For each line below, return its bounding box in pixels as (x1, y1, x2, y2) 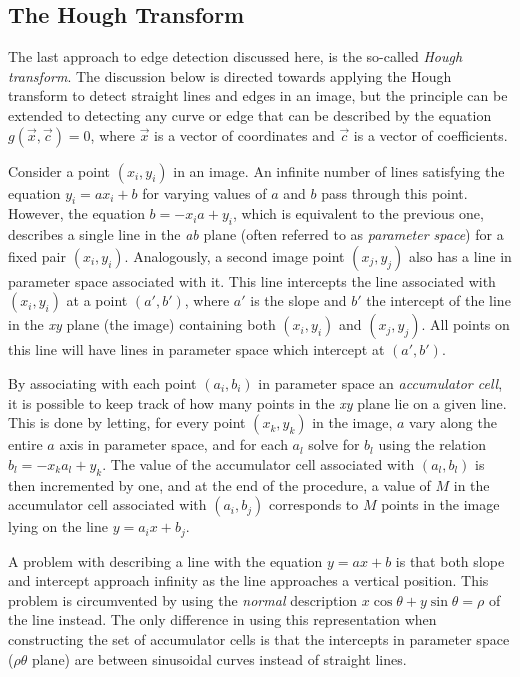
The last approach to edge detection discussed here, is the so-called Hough (8, 46, 463, 67)
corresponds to (268, 494, 359, 515)
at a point (66, 290, 128, 311)
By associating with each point (8, 372, 197, 393)
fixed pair (8, 245, 67, 266)
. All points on (421, 314, 510, 335)
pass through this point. (321, 182, 468, 203)
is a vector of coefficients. (353, 124, 508, 145)
